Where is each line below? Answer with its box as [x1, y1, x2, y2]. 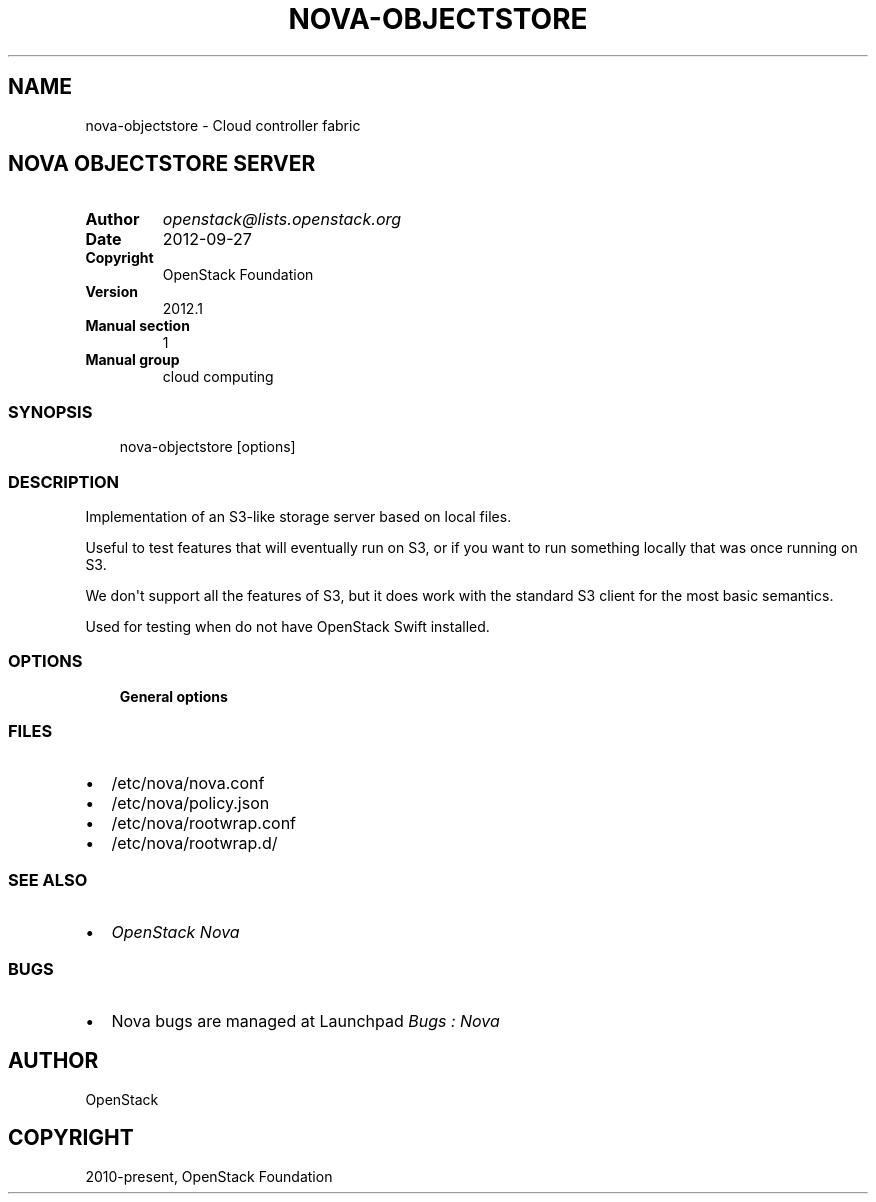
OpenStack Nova [111, 922, 240, 943]
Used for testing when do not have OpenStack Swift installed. [85, 617, 490, 635]
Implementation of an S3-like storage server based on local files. [85, 507, 512, 525]
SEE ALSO [8, 869, 88, 890]
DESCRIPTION [8, 471, 120, 492]
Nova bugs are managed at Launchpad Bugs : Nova [111, 1010, 500, 1031]
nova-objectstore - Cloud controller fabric [85, 116, 361, 134]
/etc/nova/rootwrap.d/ [111, 833, 278, 854]
